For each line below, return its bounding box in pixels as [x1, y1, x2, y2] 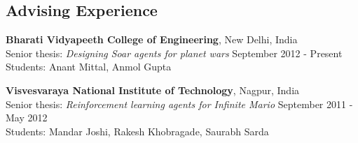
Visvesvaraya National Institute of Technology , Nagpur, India [6, 82, 300, 97]
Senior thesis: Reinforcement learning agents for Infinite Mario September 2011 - [6, 96, 353, 111]
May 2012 [6, 110, 48, 125]
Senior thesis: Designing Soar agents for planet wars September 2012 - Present [6, 45, 343, 60]
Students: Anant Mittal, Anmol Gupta [6, 59, 172, 74]
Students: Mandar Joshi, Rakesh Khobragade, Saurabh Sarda [6, 123, 269, 138]
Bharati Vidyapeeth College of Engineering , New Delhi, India [6, 32, 298, 47]
